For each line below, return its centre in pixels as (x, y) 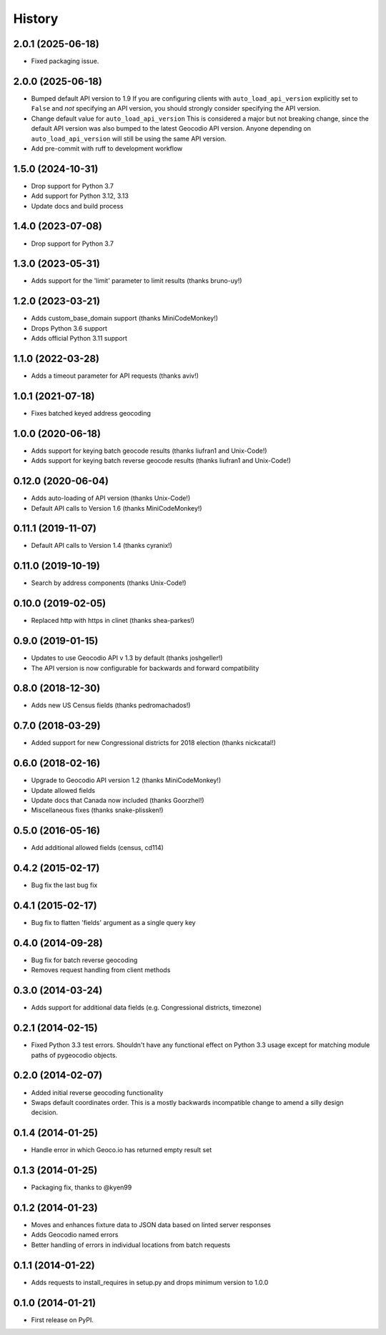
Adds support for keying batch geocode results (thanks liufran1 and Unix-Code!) (149, 451)
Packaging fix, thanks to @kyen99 (81, 1187)
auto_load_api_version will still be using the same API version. (129, 139)
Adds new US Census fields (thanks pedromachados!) (111, 705)
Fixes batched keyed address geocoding (91, 413)
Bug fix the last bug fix (64, 885)
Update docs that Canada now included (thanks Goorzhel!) (118, 801)
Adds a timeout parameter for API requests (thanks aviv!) (115, 376)
